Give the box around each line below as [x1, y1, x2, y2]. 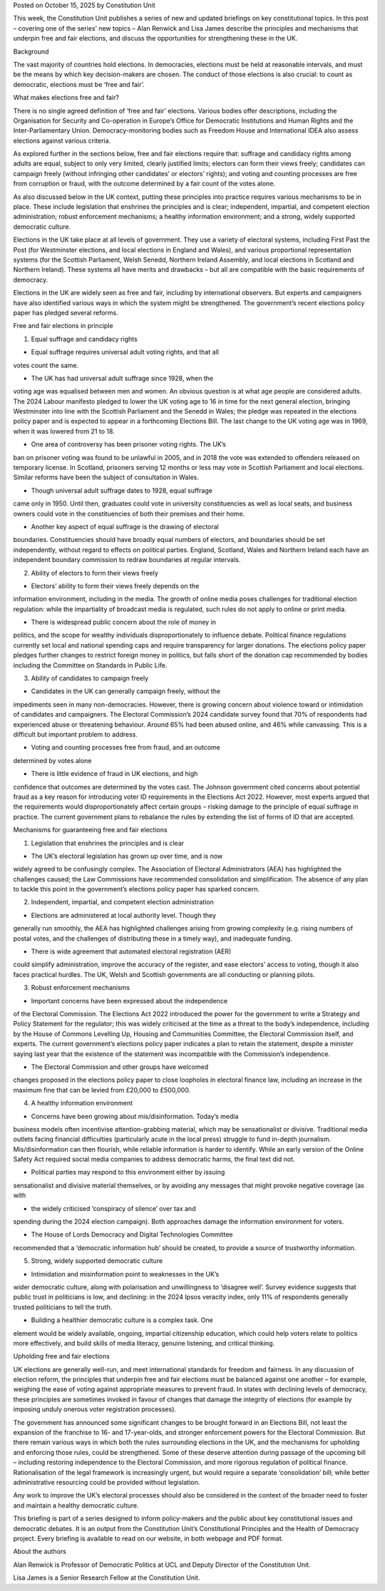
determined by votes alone [13, 756, 92, 764]
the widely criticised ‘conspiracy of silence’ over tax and [31, 1204, 196, 1212]
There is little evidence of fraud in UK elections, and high [31, 769, 198, 778]
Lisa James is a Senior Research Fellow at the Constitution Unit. [13, 1573, 200, 1582]
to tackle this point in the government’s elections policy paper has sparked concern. [13, 885, 260, 894]
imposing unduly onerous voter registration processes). [13, 1405, 177, 1413]
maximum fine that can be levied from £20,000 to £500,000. [13, 1085, 191, 1094]
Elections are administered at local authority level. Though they [31, 911, 217, 919]
